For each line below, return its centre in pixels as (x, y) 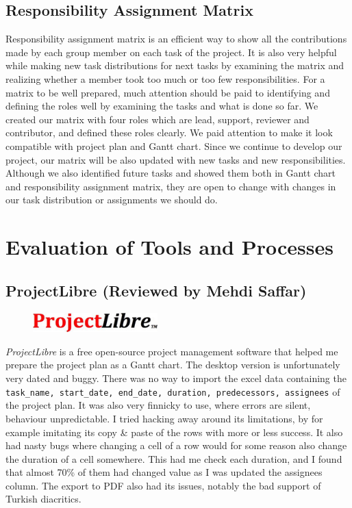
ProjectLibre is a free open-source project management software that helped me (172, 351)
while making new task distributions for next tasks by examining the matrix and (175, 65)
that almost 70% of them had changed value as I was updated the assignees (164, 472)
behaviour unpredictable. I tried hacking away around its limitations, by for (164, 418)
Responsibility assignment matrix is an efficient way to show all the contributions (176, 39)
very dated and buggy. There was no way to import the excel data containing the (176, 378)
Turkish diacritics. (43, 499)
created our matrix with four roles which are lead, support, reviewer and (158, 119)
